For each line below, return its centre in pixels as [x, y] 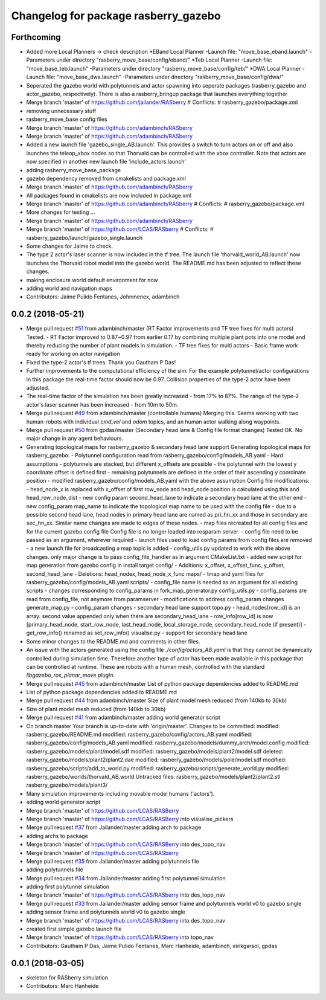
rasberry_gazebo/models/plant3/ [67, 785]
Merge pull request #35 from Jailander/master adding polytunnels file [113, 861]
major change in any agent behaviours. [75, 439]
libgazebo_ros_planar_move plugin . [70, 675]
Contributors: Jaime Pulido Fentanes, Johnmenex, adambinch [103, 297]
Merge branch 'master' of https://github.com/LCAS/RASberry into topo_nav [120, 937]
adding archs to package [57, 836]
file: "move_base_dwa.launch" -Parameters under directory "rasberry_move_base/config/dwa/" [165, 77]
